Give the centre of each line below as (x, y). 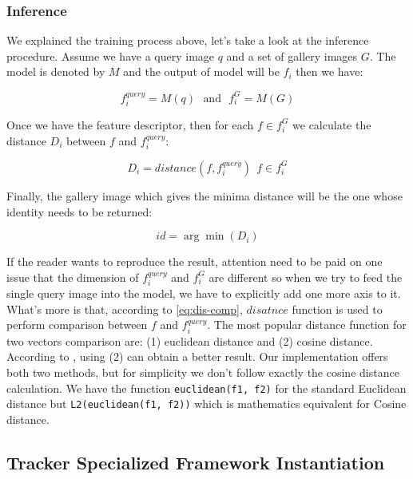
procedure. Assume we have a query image (111, 55)
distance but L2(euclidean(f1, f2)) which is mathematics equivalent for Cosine (206, 404)
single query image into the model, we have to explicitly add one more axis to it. (204, 293)
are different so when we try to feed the (306, 277)
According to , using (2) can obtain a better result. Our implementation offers (197, 356)
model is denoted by (56, 71)
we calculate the (332, 124)
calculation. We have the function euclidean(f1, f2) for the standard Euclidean (206, 388)
